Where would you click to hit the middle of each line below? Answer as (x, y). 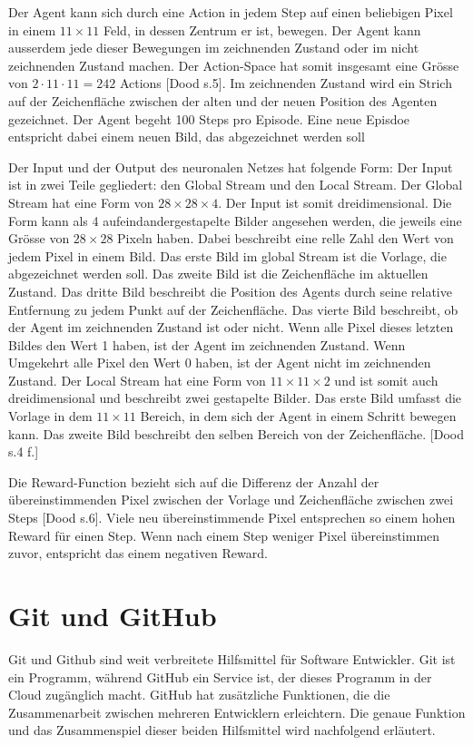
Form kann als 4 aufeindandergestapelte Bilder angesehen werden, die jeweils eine (235, 220)
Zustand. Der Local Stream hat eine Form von (137, 380)
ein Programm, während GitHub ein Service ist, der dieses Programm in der (220, 676)
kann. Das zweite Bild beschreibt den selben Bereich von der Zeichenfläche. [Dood (236, 433)
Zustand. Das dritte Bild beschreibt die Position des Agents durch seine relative (230, 291)
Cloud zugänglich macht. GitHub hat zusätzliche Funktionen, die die (199, 695)
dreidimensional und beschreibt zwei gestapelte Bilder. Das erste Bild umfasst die (235, 398)
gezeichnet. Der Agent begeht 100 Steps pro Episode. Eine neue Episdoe (209, 118)
